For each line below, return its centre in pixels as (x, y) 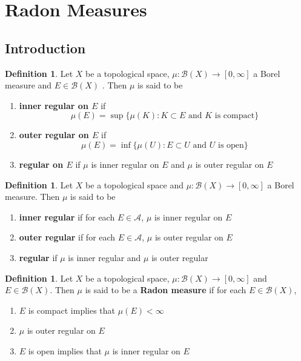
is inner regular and (104, 257)
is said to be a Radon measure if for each (166, 290)
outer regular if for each (67, 237)
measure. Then (32, 197)
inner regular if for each (67, 217)
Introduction (45, 48)
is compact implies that (72, 310)
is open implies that (65, 350)
